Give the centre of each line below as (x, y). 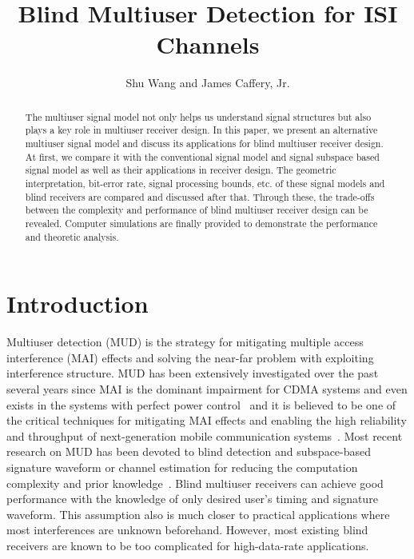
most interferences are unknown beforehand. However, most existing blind (187, 530)
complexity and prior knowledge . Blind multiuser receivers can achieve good (195, 483)
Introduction (78, 303)
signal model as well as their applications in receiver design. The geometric (181, 170)
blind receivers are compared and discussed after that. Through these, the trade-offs (200, 196)
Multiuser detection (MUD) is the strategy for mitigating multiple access (185, 342)
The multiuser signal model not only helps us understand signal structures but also (198, 116)
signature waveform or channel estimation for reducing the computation (182, 467)
